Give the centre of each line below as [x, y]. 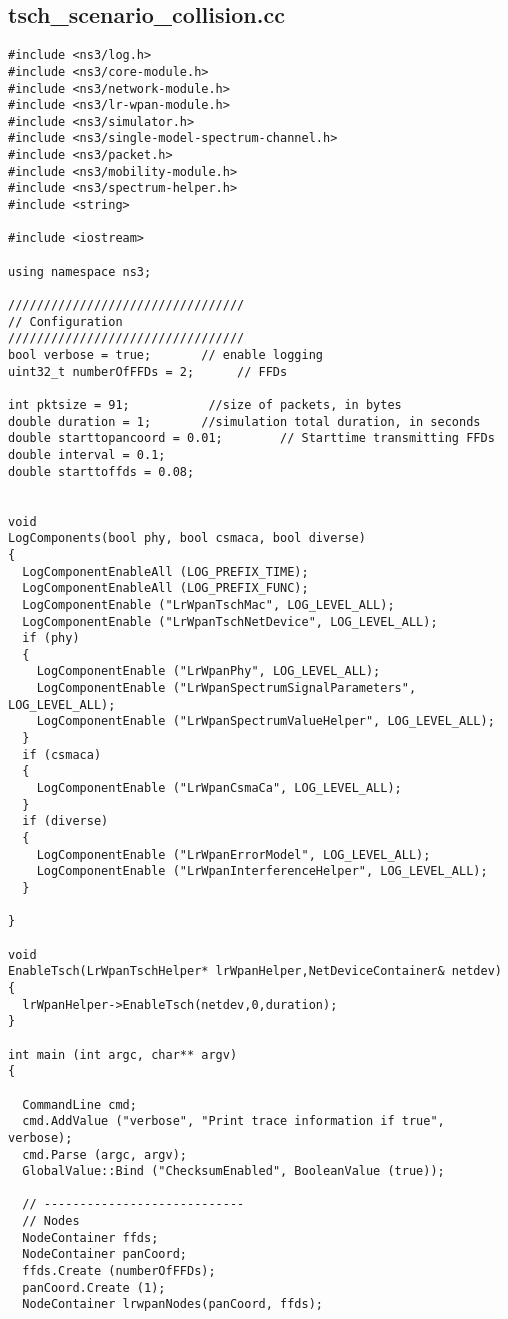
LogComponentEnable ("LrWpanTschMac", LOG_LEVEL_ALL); [208, 604]
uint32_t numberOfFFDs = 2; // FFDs [148, 371]
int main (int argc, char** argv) [123, 1054]
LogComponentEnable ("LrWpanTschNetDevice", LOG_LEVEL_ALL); [230, 621]
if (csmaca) [62, 754]
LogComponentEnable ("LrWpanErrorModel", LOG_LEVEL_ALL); [233, 854]
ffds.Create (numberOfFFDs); [119, 1271]
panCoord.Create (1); [94, 1287]
